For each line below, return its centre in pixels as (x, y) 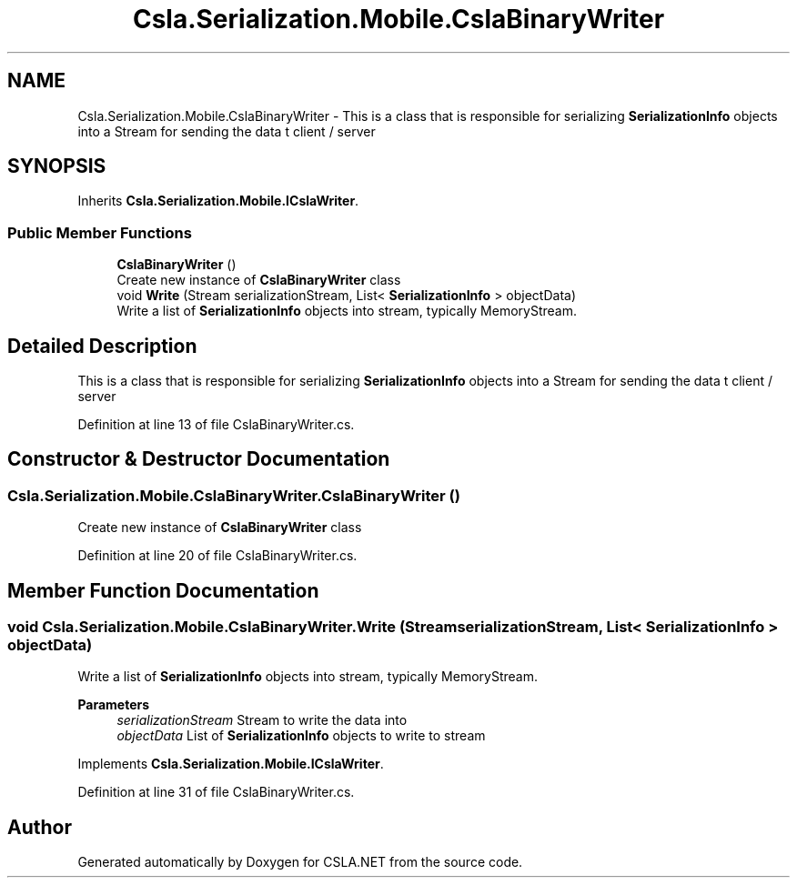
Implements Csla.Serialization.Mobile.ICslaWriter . (231, 764)
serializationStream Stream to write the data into (262, 720)
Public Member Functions (100, 232)
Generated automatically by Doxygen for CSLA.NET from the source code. (300, 862)
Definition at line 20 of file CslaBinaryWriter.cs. (217, 556)
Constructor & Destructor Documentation (199, 459)
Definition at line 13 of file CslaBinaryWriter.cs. (216, 425)
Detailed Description (102, 346)
